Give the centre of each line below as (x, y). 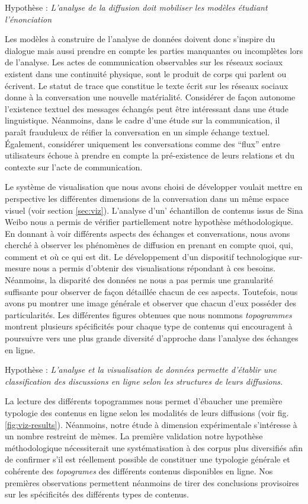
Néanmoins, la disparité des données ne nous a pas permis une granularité (139, 280)
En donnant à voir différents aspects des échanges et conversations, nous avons (147, 233)
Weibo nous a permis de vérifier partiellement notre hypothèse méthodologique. (149, 222)
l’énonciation (28, 19)
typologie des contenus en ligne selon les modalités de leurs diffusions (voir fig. (147, 413)
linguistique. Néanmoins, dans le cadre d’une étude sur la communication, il (142, 120)
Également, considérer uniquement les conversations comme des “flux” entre (143, 143)
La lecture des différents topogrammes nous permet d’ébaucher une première (144, 401)
